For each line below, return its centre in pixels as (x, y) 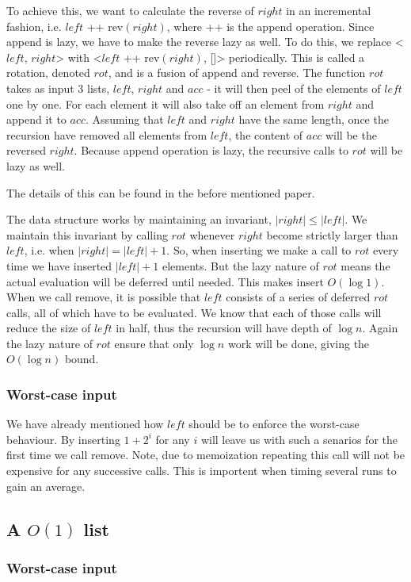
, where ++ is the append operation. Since (270, 26)
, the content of (266, 134)
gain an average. (46, 486)
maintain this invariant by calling (87, 234)
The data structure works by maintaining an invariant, (139, 219)
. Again (380, 328)
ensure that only (154, 343)
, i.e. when (49, 250)
